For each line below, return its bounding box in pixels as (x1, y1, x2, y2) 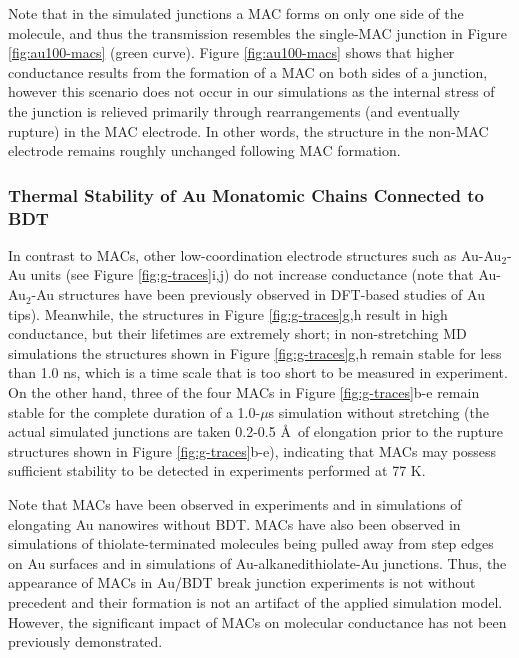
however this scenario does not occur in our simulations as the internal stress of (8, 81, 495, 102)
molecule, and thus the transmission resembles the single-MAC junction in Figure (8, 22, 507, 43)
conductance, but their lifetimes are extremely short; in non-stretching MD (8, 323, 467, 344)
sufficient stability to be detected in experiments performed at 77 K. (8, 460, 426, 481)
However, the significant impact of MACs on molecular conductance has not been (8, 611, 507, 632)
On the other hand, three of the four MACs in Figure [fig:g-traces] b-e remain (8, 382, 480, 403)
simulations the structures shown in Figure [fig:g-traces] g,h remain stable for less (8, 342, 502, 363)
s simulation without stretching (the (268, 401, 489, 422)
